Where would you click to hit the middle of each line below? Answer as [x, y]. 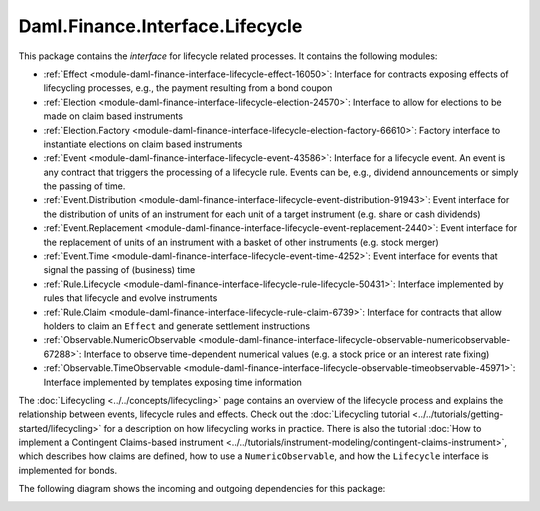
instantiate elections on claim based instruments [143, 144]
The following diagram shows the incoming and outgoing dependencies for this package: [202, 489]
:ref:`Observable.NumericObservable [120, 340]
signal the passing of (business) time [119, 270]
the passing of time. [84, 186]
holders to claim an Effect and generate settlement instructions [176, 326]
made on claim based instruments [113, 116]
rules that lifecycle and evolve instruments [130, 298]
